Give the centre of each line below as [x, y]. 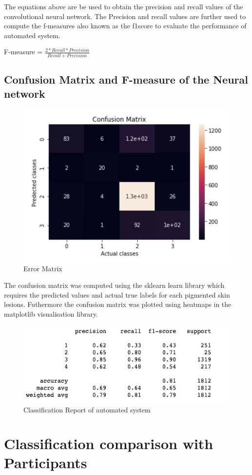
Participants [46, 462]
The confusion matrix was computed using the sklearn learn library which [114, 285]
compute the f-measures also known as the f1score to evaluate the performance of [125, 26]
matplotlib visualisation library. [51, 313]
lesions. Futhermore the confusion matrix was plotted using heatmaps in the [118, 304]
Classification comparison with [109, 443]
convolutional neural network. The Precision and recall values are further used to [125, 16]
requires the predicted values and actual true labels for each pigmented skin [117, 294]
